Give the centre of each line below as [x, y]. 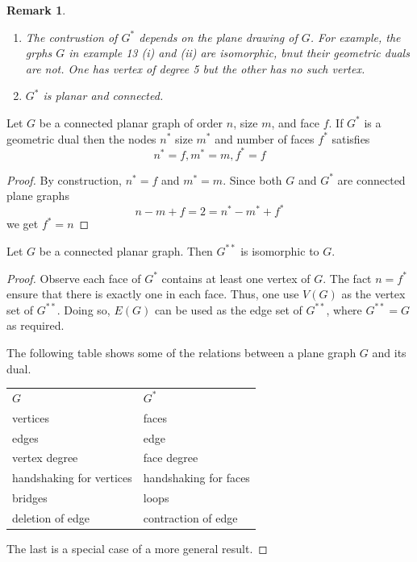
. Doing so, [83, 309]
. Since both [252, 179]
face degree [171, 458]
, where [344, 309]
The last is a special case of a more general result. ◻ [137, 548]
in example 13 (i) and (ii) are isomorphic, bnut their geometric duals [239, 53]
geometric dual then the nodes [81, 138]
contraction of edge [190, 517]
